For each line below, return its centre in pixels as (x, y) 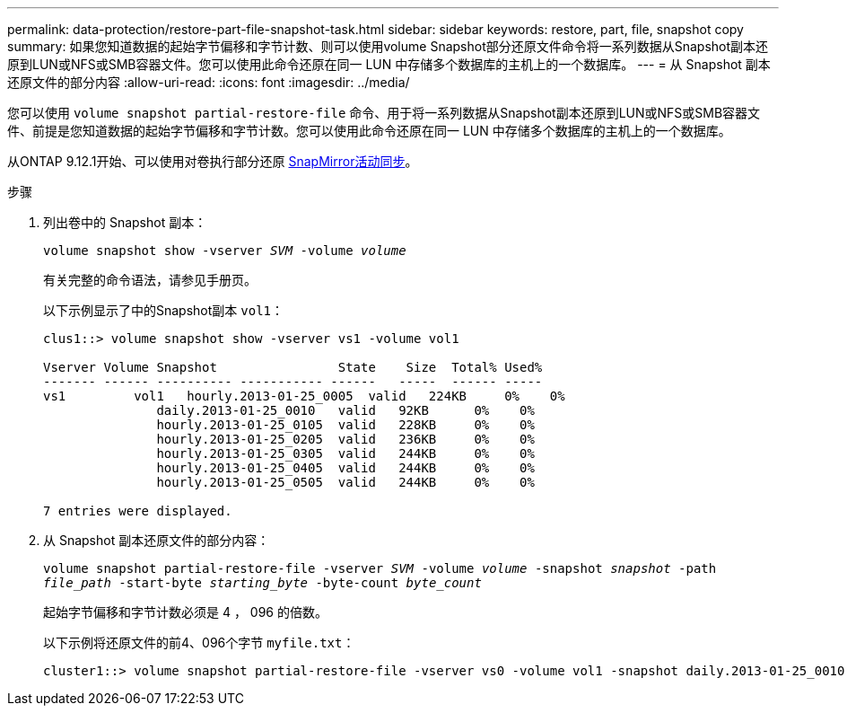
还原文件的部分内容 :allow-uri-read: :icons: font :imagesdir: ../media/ (209, 82)
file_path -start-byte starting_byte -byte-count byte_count (262, 583)
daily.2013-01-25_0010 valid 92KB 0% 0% (345, 410)
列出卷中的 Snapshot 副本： (125, 222)
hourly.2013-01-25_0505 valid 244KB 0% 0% (345, 482)
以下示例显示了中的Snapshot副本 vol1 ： (163, 310)
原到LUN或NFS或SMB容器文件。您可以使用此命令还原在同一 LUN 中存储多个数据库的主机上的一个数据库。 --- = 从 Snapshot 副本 (389, 64)
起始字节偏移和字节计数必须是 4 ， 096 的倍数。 (185, 612)
